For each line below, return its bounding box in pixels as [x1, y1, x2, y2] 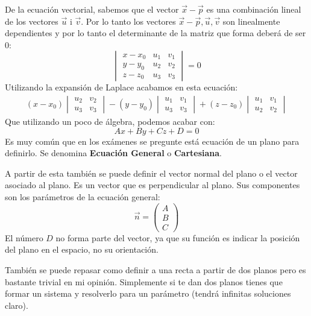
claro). [5, 299, 28, 311]
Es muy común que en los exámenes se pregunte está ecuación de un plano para [5, 134, 300, 147]
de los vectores [5, 14, 58, 27]
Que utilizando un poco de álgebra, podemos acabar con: [5, 115, 215, 127]
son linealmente [222, 14, 280, 27]
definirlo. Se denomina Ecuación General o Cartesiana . [5, 147, 222, 159]
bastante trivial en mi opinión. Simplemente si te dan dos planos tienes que [5, 275, 283, 288]
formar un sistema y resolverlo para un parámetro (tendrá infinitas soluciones [5, 287, 291, 300]
